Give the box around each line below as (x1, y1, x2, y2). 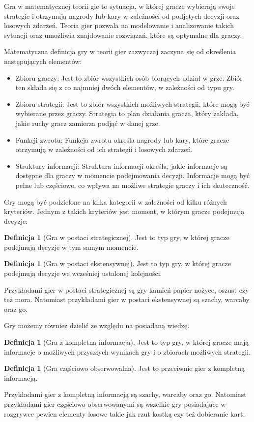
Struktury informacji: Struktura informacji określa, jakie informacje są (15, 160, 227, 171)
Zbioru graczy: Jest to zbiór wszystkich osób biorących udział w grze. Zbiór (15, 72, 243, 83)
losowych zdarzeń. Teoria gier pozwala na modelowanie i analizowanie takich (4, 20, 234, 30)
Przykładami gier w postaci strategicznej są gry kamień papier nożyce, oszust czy (4, 284, 249, 295)
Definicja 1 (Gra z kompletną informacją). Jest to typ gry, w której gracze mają (4, 337, 249, 347)
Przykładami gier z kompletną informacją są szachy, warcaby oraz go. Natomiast (4, 389, 247, 399)
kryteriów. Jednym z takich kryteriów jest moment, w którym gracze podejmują (4, 206, 245, 216)
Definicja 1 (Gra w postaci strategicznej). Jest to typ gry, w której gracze (4, 232, 229, 242)
